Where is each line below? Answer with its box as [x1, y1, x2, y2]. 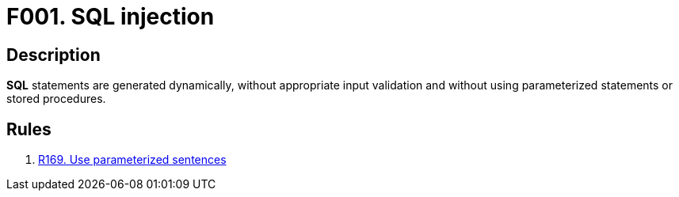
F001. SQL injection [6, 3, 215, 30]
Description [6, 44, 101, 65]
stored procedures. [6, 92, 106, 106]
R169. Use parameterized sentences [38, 153, 227, 167]
